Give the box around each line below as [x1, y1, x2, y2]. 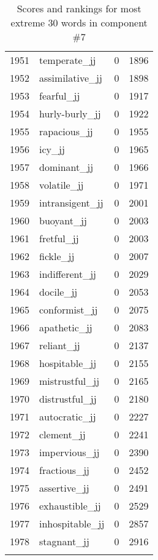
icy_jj [39, 142, 65, 156]
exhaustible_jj [39, 499, 101, 513]
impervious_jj [39, 445, 100, 459]
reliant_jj [39, 338, 80, 352]
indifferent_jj [39, 267, 96, 281]
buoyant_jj [39, 213, 87, 227]
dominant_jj [39, 160, 94, 174]
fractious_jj [39, 463, 89, 477]
